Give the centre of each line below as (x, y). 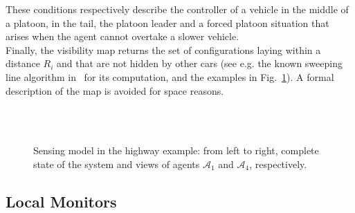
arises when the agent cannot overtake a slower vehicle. (122, 36)
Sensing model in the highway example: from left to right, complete (176, 150)
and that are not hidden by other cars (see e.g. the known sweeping (200, 63)
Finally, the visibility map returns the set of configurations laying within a (163, 49)
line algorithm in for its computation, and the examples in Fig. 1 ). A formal (170, 76)
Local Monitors (61, 201)
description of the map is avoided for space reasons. (115, 90)
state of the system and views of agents (117, 164)
